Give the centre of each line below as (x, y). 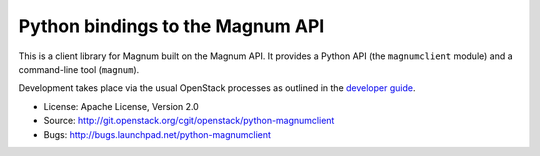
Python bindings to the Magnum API (171, 26)
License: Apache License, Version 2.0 (121, 106)
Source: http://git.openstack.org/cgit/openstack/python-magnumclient (189, 121)
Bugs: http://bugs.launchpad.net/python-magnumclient (157, 134)
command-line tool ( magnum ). (79, 69)
